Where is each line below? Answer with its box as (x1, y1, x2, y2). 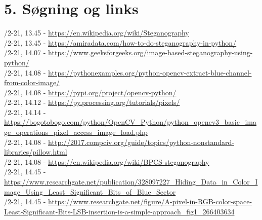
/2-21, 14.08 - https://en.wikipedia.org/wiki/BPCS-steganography (4, 156, 209, 167)
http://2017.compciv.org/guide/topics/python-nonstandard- (48, 136, 234, 147)
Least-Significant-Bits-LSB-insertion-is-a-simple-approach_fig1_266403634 (4, 206, 235, 216)
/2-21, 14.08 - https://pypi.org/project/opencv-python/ (4, 87, 177, 97)
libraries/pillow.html (4, 146, 67, 157)
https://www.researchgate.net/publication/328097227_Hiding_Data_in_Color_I (4, 176, 258, 187)
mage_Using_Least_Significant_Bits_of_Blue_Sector (4, 186, 176, 197)
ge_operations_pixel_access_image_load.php (4, 127, 148, 137)
